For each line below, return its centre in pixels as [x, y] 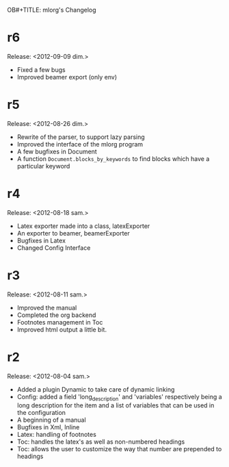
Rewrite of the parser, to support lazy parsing [81, 137]
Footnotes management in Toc [60, 322]
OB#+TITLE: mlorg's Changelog [52, 10]
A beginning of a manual [52, 420]
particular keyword [43, 166]
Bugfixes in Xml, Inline [48, 427]
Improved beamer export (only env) [67, 77]
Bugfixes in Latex [41, 240]
